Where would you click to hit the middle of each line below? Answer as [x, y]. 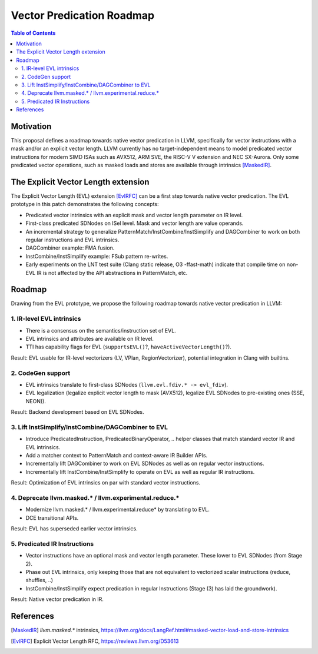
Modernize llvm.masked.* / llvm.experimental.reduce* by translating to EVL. [118, 510]
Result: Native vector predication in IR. [57, 599]
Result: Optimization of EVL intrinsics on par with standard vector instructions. [105, 483]
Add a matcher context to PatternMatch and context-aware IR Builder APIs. [117, 456]
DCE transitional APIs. [52, 517]
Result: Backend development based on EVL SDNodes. [77, 412]
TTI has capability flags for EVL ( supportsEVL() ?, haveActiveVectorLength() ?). [129, 347]
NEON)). [36, 401]
